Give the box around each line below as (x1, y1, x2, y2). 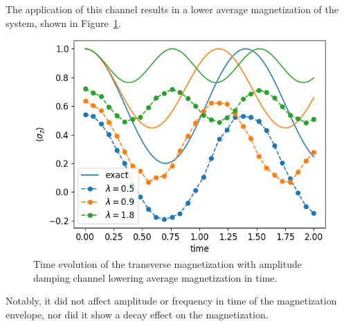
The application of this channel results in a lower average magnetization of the (6, 2, 338, 16)
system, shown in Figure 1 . (6, 15, 121, 30)
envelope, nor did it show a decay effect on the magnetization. (6, 307, 269, 322)
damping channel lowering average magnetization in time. (33, 270, 278, 284)
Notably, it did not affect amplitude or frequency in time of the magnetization (6, 293, 337, 308)
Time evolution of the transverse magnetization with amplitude (33, 257, 302, 271)
